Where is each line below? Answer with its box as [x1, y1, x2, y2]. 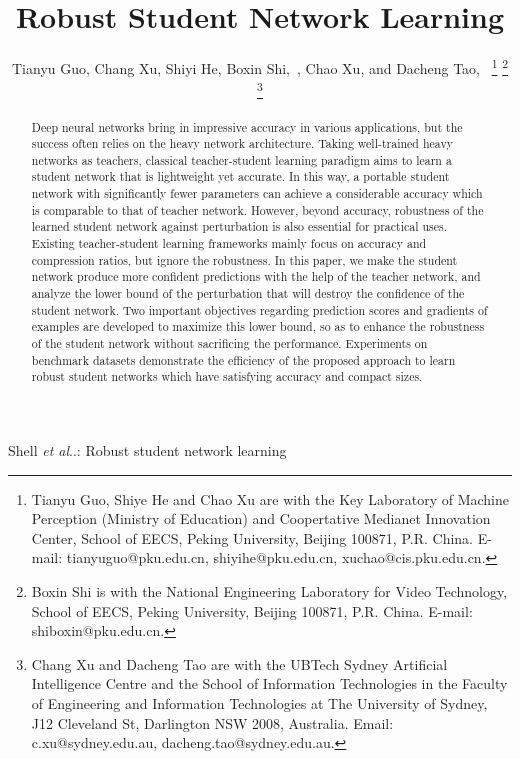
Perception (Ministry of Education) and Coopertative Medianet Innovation [31, 508, 491, 529]
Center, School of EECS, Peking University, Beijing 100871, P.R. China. [31, 527, 474, 548]
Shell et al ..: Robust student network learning [8, 440, 287, 460]
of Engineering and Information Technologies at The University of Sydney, [31, 692, 488, 713]
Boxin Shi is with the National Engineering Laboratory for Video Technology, [31, 580, 508, 601]
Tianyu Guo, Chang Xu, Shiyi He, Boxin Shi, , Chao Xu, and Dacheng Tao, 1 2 [11, 55, 508, 78]
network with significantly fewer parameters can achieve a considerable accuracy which [31, 185, 483, 202]
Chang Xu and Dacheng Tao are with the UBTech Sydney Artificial [31, 653, 448, 674]
